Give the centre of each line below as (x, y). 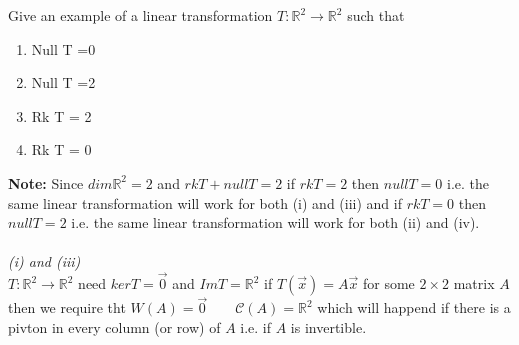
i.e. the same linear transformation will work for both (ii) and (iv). (275, 222)
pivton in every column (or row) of (114, 326)
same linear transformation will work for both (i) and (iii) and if (205, 202)
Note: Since (46, 182)
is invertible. (328, 326)
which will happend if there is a (414, 307)
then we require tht (67, 307)
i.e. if (256, 326)
